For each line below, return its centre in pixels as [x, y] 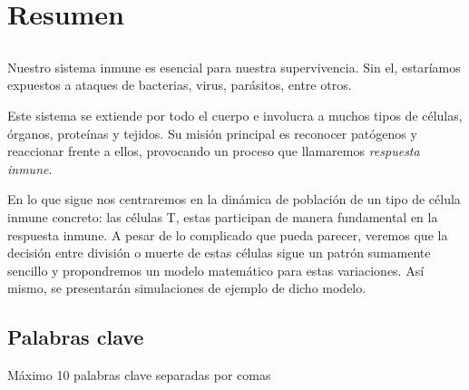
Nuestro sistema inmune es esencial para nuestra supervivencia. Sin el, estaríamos [234, 67]
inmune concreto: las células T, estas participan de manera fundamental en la [223, 216]
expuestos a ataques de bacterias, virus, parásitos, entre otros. [180, 85]
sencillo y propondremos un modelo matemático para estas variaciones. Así [216, 270]
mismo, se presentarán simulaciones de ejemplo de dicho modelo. [187, 288]
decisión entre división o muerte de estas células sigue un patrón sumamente [219, 253]
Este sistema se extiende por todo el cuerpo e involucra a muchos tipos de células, [235, 115]
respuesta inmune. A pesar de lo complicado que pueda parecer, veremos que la [228, 234]
